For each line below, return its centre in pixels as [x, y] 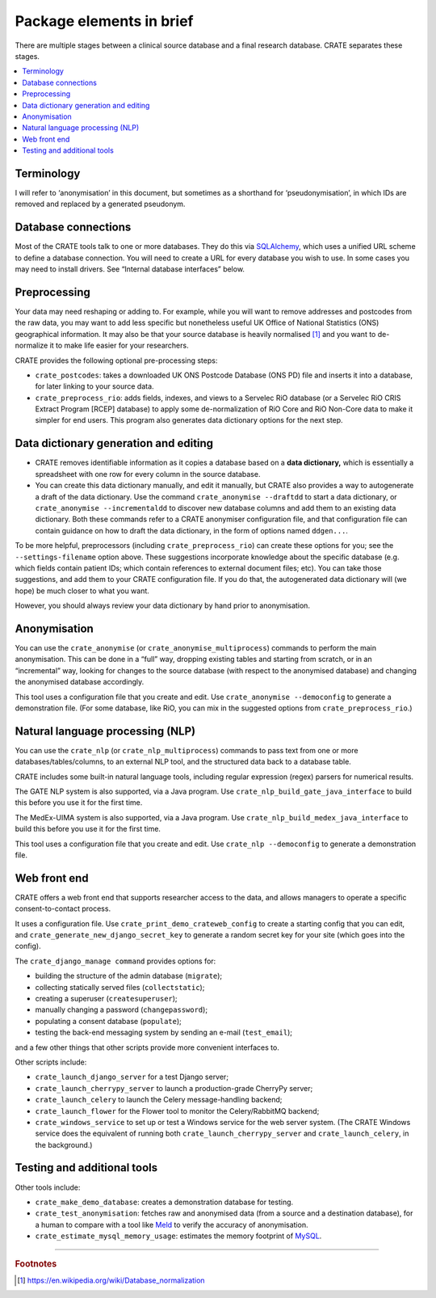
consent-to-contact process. [63, 908]
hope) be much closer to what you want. [82, 591]
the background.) [64, 1144]
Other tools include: [48, 1187]
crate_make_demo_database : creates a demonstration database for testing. [164, 1202]
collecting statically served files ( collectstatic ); [120, 987]
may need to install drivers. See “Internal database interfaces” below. [130, 269]
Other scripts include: [51, 1062]
